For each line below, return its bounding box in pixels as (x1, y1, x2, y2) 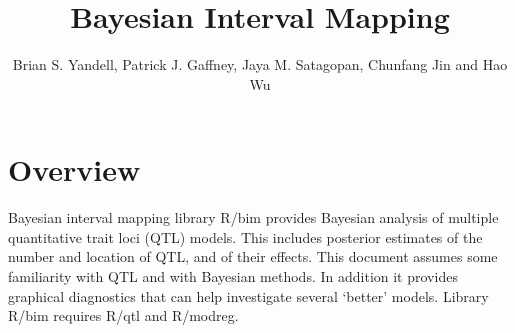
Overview (8, 149, 141, 190)
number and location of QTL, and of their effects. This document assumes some (8, 246, 498, 267)
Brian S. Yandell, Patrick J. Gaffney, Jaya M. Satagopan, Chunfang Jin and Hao (12, 54, 508, 75)
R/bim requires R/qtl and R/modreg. (8, 305, 239, 326)
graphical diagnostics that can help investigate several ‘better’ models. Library (8, 285, 489, 306)
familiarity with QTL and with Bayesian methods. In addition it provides (8, 266, 458, 287)
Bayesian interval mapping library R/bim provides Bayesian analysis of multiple (8, 207, 499, 228)
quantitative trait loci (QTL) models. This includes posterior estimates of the (8, 226, 483, 247)
